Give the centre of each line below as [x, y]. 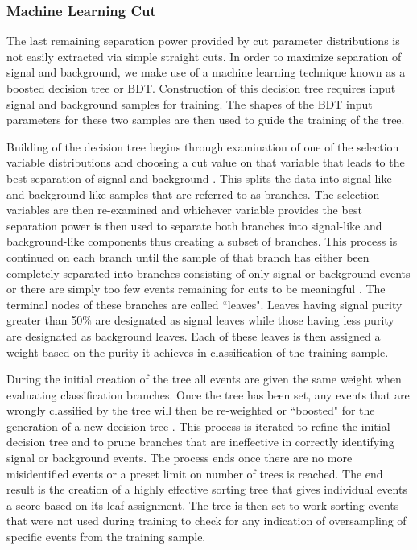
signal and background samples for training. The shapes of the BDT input [190, 103]
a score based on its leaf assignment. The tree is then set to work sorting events [203, 505]
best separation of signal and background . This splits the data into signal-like [199, 178]
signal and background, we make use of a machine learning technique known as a [206, 72]
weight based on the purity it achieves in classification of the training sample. [198, 352]
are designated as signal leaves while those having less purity [245, 320]
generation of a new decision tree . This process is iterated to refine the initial [198, 426]
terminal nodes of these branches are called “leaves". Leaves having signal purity [204, 304]
